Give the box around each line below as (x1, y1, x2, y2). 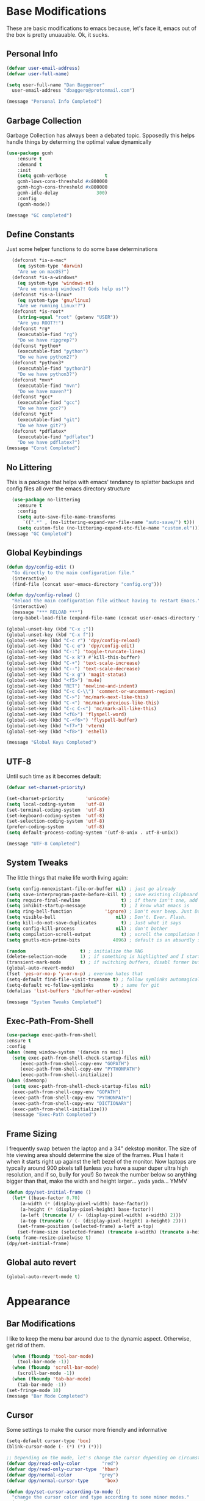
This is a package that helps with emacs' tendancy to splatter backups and (6, 478, 195, 485)
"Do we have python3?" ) (17, 371, 78, 377)
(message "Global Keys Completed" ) (6, 739, 97, 746)
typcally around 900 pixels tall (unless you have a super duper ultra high (6, 1164, 188, 1172)
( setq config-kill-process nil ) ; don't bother (6, 926, 168, 932)
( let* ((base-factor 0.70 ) (12, 1195, 81, 1201)
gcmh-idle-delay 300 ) (17, 190, 108, 197)
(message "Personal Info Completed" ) (6, 99, 103, 105)
